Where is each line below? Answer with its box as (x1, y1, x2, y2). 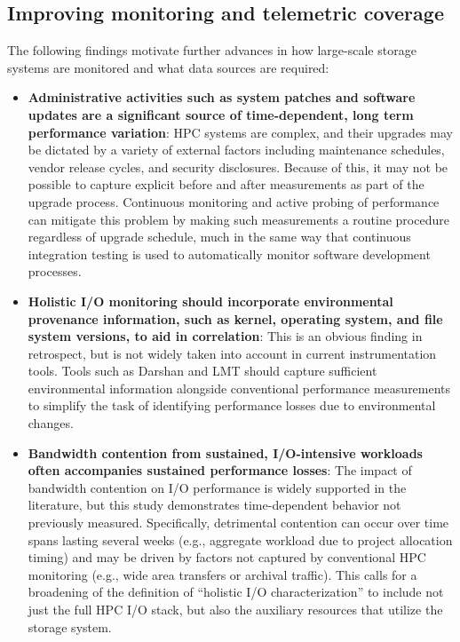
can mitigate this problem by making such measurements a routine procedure (28, 210, 449, 228)
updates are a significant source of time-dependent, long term (28, 105, 414, 123)
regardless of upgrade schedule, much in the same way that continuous (28, 227, 411, 246)
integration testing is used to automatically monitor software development (28, 244, 431, 263)
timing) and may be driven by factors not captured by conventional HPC (28, 548, 426, 567)
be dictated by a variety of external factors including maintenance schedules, (28, 140, 445, 159)
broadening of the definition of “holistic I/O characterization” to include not (28, 583, 444, 601)
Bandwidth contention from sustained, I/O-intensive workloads (28, 443, 423, 462)
